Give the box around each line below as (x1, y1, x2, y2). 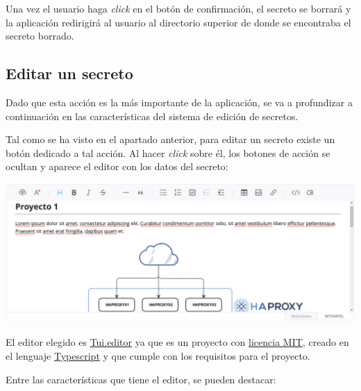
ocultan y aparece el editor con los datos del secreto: (6, 159, 228, 174)
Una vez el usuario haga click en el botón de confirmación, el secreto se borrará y (6, 1, 351, 15)
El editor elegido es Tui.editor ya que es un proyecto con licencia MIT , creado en (6, 335, 349, 349)
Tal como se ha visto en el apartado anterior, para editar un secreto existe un (6, 132, 335, 147)
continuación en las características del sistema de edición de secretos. (6, 108, 299, 123)
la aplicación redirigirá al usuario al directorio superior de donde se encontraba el (6, 15, 351, 29)
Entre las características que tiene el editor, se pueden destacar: (6, 372, 276, 386)
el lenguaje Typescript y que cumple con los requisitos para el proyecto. (6, 348, 310, 363)
